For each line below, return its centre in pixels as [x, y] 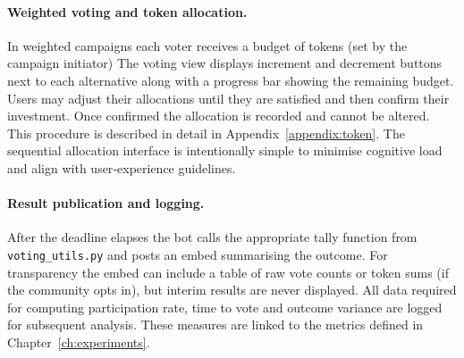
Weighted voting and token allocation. [127, 11]
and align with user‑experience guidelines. [122, 167]
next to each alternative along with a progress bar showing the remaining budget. [231, 80]
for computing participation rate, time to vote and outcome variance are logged [225, 307]
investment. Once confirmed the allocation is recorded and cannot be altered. [219, 116]
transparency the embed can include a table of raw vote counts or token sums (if [228, 272]
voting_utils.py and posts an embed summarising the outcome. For [198, 254]
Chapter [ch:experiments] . [79, 341]
